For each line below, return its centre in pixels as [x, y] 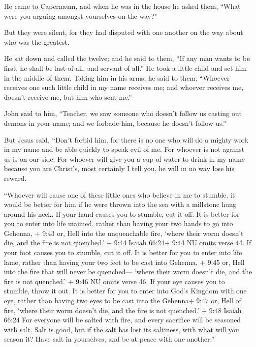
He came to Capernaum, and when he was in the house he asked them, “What [122, 6]
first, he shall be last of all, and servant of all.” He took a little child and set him [126, 68]
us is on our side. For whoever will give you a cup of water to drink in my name [125, 159]
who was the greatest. [37, 42]
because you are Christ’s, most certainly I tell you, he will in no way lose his [119, 168]
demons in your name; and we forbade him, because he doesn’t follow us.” [115, 123]
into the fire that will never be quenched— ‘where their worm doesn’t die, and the [128, 272]
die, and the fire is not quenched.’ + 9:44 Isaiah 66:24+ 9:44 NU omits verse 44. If [128, 243]
